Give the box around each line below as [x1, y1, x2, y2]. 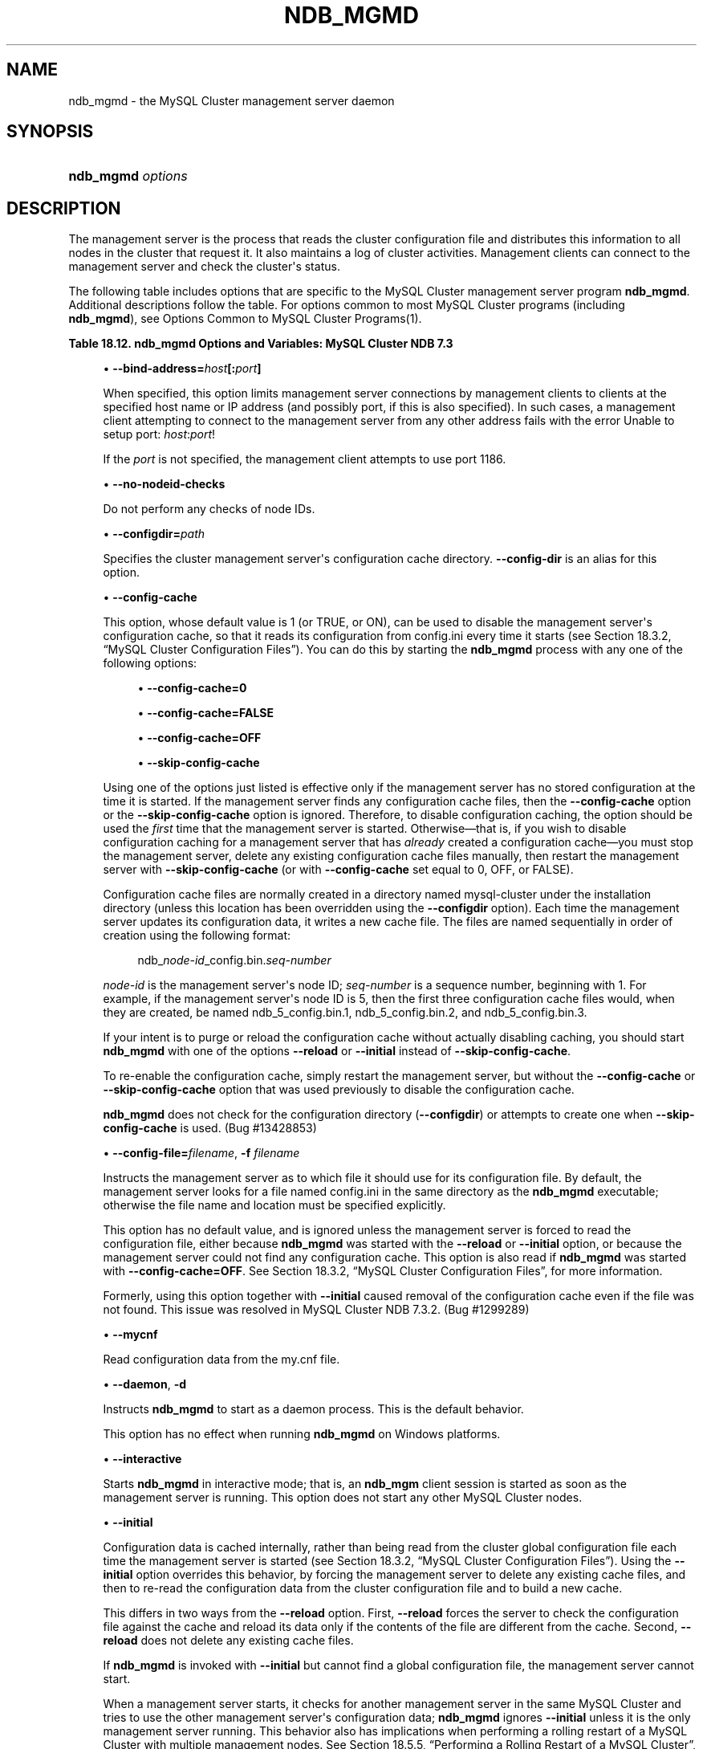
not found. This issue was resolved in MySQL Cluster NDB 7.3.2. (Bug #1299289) [103, 1303, 530, 1317]
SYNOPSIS [6, 121, 94, 142]
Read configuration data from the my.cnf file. [103, 1352, 340, 1367]
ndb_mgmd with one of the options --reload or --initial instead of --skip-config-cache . [103, 1044, 571, 1058]
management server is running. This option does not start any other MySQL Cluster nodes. [103, 1490, 583, 1505]
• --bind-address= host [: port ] [103, 361, 262, 376]
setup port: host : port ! [103, 427, 216, 442]
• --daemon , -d [103, 1377, 187, 1392]
